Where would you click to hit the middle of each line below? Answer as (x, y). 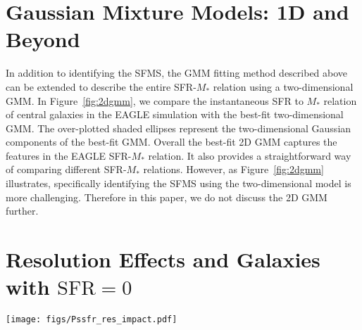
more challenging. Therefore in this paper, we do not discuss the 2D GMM (167, 197)
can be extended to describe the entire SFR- (101, 86)
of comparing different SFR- (66, 169)
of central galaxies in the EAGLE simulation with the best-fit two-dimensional (175, 114)
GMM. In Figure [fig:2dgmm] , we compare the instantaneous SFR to (155, 100)
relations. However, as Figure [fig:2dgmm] (233, 169)
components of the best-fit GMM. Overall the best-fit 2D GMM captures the (171, 142)
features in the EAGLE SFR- (69, 155)
